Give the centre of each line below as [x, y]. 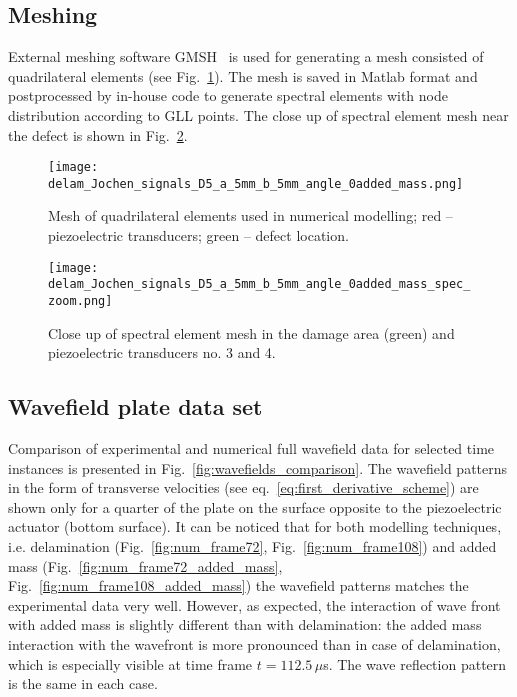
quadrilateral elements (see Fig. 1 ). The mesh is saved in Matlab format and [243, 75]
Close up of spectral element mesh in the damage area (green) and [251, 332]
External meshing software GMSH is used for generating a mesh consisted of [246, 56]
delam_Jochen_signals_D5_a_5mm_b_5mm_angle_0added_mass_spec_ [259, 284]
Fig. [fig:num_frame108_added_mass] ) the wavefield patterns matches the [238, 585]
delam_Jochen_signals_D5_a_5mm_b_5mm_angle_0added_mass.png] [256, 183]
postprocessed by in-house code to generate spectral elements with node [228, 95]
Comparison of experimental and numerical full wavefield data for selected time [251, 448]
